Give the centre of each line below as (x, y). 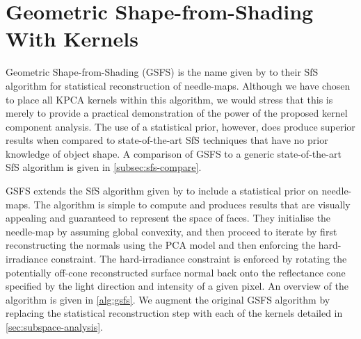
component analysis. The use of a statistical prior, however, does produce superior (180, 126)
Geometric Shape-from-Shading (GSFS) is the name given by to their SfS (162, 72)
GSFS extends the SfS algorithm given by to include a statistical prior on (162, 191)
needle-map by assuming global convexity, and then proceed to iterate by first (171, 231)
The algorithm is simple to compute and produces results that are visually (192, 204)
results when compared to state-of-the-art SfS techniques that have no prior (167, 140)
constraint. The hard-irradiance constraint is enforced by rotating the (199, 259)
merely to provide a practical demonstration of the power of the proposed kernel (177, 113)
